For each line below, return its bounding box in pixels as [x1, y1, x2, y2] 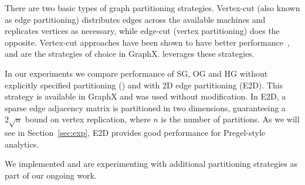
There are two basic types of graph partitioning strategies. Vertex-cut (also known [5, 2, 300, 13]
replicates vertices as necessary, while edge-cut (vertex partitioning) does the [5, 25, 280, 37]
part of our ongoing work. [5, 169, 97, 181]
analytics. [5, 138, 39, 150]
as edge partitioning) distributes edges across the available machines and [5, 13, 266, 25]
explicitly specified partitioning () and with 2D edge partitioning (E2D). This [5, 78, 283, 91]
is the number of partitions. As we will [161, 113, 300, 125]
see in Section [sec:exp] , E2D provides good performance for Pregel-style [5, 126, 266, 139]
